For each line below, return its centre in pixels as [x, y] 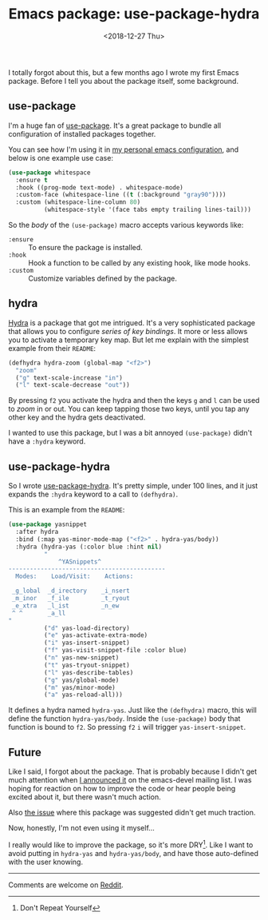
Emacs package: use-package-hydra [134, 14]
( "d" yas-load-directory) [87, 628]
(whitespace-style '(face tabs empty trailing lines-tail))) [147, 210]
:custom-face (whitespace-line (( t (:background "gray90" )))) [121, 195]
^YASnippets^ [80, 562]
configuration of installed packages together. [82, 133]
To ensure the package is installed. [86, 247]
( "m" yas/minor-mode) [79, 687]
